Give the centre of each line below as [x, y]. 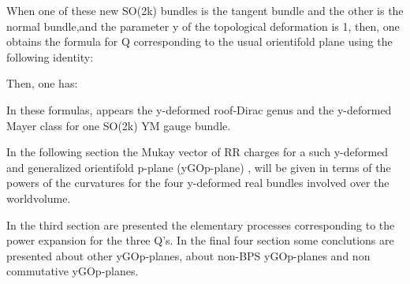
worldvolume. [39, 198]
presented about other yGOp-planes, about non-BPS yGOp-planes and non [188, 255]
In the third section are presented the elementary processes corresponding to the [201, 224]
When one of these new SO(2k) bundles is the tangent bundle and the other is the [205, 10]
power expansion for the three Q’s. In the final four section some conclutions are [200, 240]
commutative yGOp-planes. [73, 271]
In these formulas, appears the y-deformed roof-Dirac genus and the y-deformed [199, 109]
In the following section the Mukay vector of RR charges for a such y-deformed [198, 152]
